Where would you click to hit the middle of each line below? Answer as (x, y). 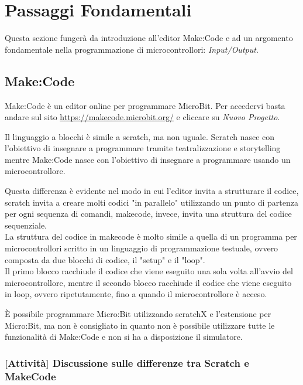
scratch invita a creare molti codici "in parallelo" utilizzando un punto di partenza (151, 202)
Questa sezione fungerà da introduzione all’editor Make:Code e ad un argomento (149, 38)
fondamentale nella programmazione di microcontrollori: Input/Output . (132, 49)
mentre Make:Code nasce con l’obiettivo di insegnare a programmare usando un (148, 159)
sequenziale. (26, 225)
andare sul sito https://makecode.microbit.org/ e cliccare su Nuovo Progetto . (142, 117)
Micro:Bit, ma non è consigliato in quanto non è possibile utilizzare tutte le (140, 325)
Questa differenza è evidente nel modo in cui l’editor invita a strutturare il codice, (152, 191)
